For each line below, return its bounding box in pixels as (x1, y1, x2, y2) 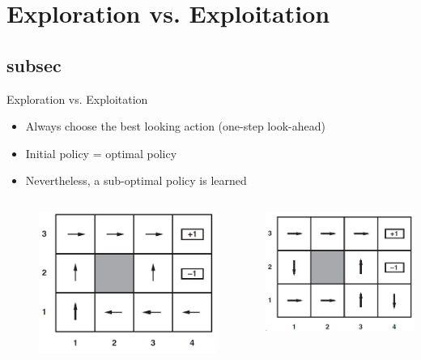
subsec (6, 52, 62, 77)
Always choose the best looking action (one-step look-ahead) (25, 118, 325, 135)
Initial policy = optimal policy (25, 144, 177, 161)
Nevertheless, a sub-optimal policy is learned (25, 172, 247, 189)
